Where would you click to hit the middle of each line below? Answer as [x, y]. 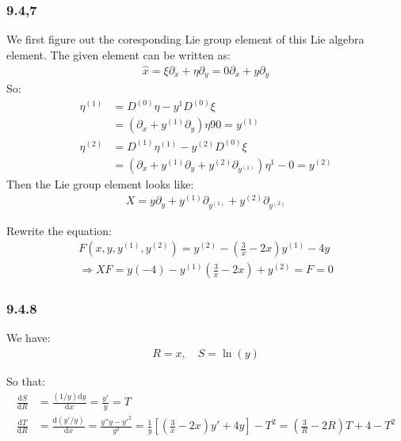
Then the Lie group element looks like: [100, 183]
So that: [26, 381]
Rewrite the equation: [59, 230]
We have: [29, 338]
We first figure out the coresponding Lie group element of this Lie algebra [185, 39]
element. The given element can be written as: [118, 54]
